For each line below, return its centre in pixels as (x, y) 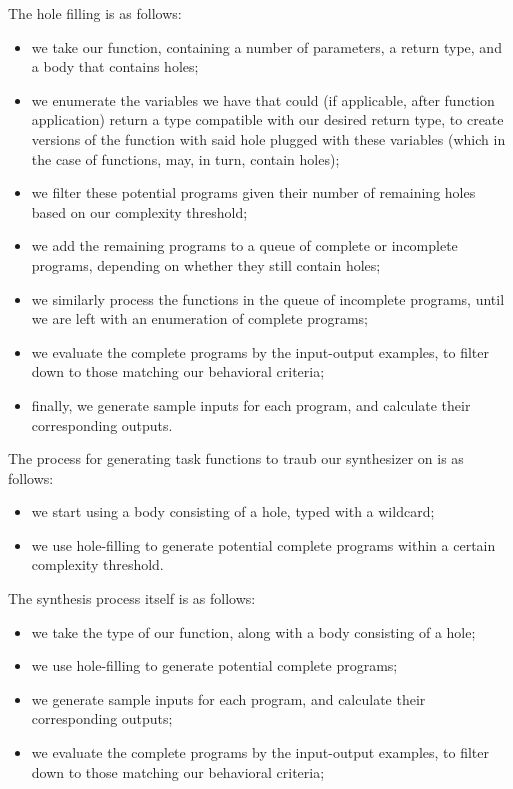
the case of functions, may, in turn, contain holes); (185, 158)
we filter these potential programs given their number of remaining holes (253, 192)
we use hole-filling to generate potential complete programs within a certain (263, 544)
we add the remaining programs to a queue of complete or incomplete (244, 245)
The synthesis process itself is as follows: (132, 598)
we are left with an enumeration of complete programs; (200, 318)
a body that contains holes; (115, 66)
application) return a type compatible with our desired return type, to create (267, 119)
